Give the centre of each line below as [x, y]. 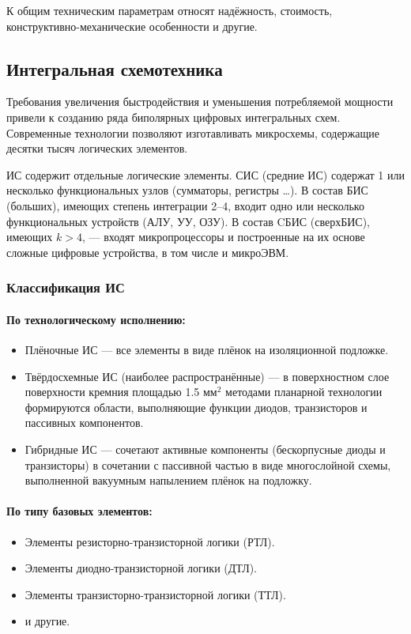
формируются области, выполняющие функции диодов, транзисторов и [196, 407]
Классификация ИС [66, 287]
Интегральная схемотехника [115, 68]
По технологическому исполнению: [96, 319]
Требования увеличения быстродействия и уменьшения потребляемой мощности [200, 102]
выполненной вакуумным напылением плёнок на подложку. [168, 480]
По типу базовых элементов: [79, 511]
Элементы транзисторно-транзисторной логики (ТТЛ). [155, 594]
